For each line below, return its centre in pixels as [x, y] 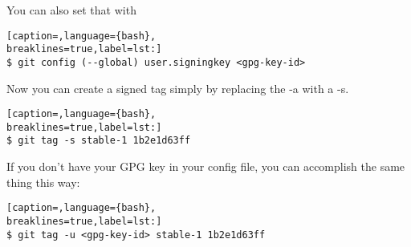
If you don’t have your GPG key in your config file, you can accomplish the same [206, 166]
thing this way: [43, 182]
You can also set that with [71, 10]
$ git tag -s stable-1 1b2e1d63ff [99, 141]
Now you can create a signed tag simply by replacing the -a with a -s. [178, 88]
